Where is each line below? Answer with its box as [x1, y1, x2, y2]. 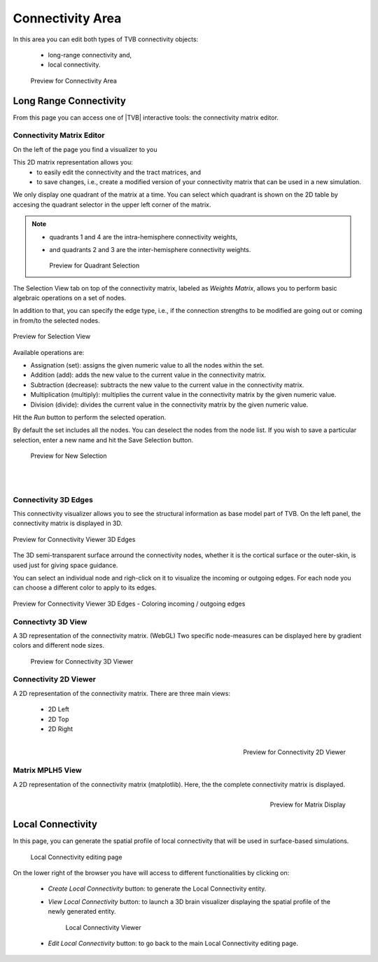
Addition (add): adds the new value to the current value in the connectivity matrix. [30, 371, 266, 379]
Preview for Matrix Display [269, 800, 346, 809]
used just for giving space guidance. [13, 561, 118, 569]
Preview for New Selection [30, 452, 107, 460]
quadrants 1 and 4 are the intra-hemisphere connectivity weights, [49, 232, 238, 241]
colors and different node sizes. [13, 641, 105, 650]
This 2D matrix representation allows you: [13, 158, 133, 167]
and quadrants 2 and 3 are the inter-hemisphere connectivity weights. [49, 245, 251, 253]
